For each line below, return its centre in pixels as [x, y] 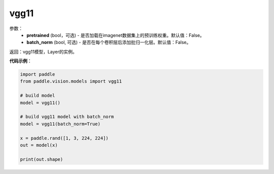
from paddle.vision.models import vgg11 [71, 81]
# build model [38, 96]
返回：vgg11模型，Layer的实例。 [43, 52]
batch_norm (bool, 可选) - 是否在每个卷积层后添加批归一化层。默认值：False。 [109, 42]
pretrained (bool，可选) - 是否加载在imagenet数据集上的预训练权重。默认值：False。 [116, 35]
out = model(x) [39, 145]
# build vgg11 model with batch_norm [67, 117]
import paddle [38, 74]
